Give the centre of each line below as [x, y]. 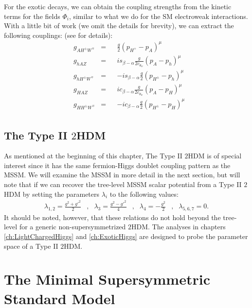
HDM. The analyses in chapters [179, 227]
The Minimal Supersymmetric [107, 279]
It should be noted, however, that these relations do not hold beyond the [112, 217]
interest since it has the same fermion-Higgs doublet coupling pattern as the [117, 165]
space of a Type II [31, 246]
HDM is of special [215, 156]
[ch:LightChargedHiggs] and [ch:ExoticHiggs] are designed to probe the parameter [126, 236]
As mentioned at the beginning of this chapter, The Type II [93, 156]
